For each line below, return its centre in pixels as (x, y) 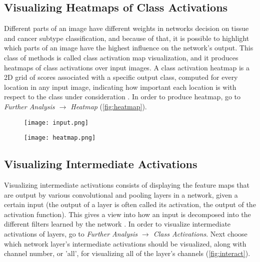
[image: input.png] (56, 123)
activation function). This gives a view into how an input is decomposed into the (127, 214)
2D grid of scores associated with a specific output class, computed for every (121, 77)
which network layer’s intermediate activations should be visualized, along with (125, 243)
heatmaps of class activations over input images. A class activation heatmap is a (127, 67)
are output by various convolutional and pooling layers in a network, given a (121, 194)
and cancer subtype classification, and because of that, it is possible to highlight (127, 38)
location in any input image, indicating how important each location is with (120, 87)
